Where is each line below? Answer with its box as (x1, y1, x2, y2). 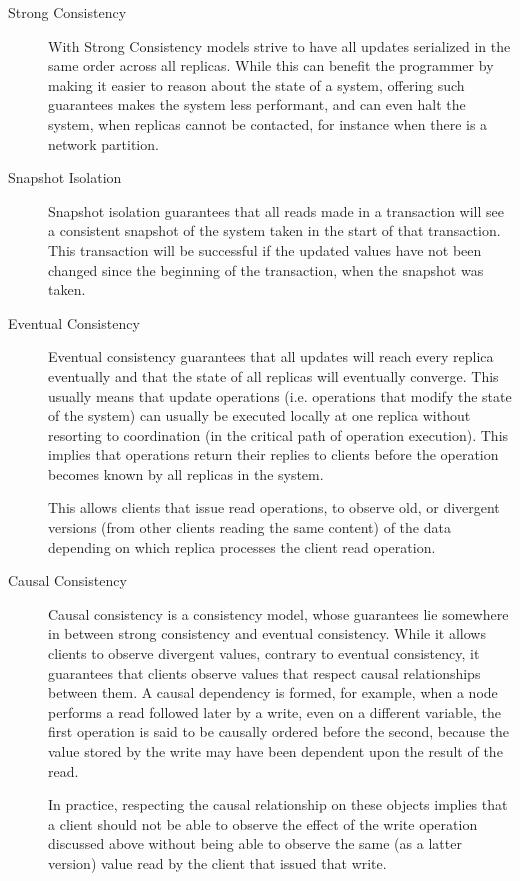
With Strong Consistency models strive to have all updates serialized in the (48, 35, 511, 56)
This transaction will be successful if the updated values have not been (48, 239, 482, 260)
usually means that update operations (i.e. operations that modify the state (48, 385, 512, 406)
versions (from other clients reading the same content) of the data (48, 517, 451, 538)
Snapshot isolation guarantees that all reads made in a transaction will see (48, 200, 504, 221)
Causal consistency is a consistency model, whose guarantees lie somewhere (48, 603, 509, 624)
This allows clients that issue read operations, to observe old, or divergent (48, 497, 500, 518)
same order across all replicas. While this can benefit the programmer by (48, 55, 494, 76)
